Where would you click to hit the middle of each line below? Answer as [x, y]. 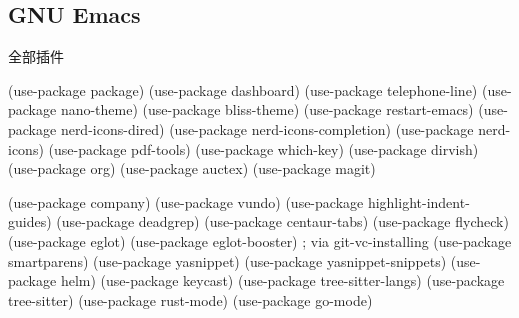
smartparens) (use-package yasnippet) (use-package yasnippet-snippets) [227, 260]
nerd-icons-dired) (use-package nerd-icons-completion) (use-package [267, 128]
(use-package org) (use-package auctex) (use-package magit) [192, 168]
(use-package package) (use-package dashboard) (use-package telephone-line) [243, 89]
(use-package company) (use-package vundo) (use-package [186, 201]
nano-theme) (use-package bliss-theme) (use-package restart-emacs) [267, 109]
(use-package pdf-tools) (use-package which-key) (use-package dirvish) [263, 148]
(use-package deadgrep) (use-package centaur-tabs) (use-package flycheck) [282, 221]
